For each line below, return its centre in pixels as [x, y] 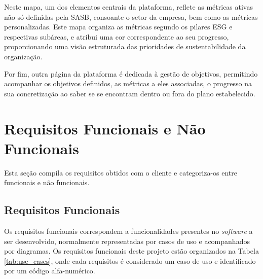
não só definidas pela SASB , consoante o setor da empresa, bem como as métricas [131, 16]
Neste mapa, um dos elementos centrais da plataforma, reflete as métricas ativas [128, 7]
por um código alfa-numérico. [50, 271]
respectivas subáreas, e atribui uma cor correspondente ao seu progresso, [117, 36]
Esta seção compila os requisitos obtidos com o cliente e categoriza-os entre [121, 172]
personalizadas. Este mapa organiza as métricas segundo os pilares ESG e [118, 27]
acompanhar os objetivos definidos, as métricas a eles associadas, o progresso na [128, 83]
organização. [23, 56]
